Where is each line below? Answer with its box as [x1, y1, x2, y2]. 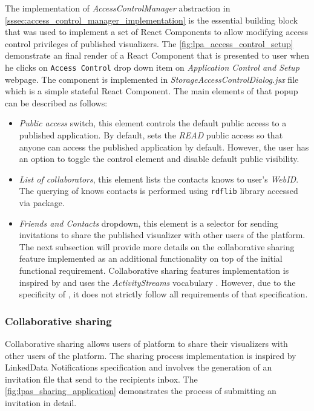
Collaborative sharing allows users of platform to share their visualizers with [5, 337, 288, 349]
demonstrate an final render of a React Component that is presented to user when [5, 49, 310, 62]
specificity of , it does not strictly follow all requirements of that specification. [19, 288, 308, 300]
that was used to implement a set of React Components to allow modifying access [5, 25, 309, 38]
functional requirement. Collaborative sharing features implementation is [19, 264, 289, 276]
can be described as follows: [5, 96, 108, 109]
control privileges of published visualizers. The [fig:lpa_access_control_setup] [5, 37, 293, 50]
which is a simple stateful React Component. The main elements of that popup [5, 85, 298, 97]
